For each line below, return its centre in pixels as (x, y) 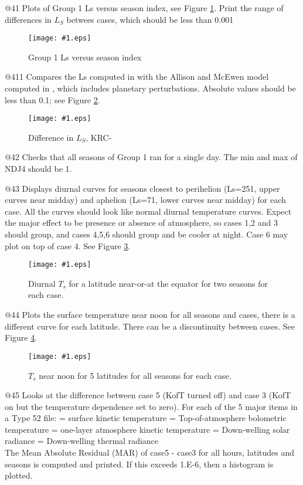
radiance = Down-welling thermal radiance (82, 441)
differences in (28, 19)
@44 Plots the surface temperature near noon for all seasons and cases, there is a (150, 315)
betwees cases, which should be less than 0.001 (150, 19)
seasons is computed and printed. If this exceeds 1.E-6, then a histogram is (139, 464)
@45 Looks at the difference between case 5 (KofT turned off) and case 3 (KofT (148, 395)
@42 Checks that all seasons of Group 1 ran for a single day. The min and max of (151, 157)
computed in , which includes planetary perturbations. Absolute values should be (150, 88)
